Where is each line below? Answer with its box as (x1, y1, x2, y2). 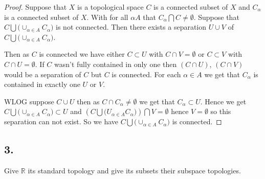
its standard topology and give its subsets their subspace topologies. (28, 165, 241, 176)
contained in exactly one (4, 79, 80, 89)
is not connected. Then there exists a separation (56, 21, 207, 32)
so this (210, 106, 231, 117)
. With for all (86, 11, 128, 22)
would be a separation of (4, 69, 81, 79)
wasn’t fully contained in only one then (54, 58, 177, 69)
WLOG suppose (4, 96, 54, 106)
